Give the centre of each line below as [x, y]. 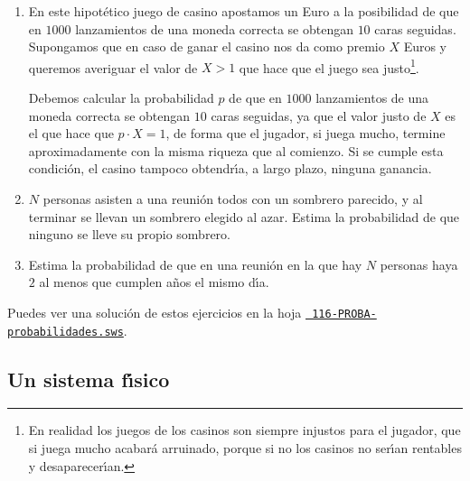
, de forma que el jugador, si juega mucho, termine [305, 133]
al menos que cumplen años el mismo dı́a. [154, 282]
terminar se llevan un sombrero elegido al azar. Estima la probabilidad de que [244, 216]
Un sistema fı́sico [89, 379]
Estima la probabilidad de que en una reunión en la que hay [195, 264]
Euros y [425, 46]
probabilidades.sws [66, 332]
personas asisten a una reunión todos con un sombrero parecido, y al [233, 199]
